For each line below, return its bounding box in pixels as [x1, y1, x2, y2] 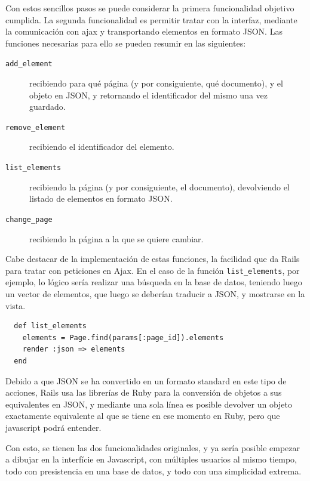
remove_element [5, 123, 66, 132]
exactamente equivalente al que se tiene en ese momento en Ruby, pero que [5, 409, 280, 422]
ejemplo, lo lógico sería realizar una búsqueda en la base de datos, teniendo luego [5, 276, 302, 288]
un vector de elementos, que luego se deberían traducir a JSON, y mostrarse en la [5, 288, 305, 300]
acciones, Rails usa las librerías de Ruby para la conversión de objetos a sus [5, 386, 282, 399]
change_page [5, 215, 53, 224]
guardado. [29, 100, 66, 113]
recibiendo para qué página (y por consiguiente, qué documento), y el [29, 77, 283, 90]
